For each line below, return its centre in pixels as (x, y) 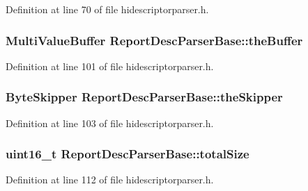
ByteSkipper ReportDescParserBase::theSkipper (144, 97)
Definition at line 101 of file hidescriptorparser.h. (110, 66)
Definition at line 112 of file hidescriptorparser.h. (110, 180)
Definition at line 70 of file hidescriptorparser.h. (107, 9)
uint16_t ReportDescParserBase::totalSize (128, 154)
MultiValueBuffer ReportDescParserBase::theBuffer (154, 40)
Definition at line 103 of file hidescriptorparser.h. (110, 123)
